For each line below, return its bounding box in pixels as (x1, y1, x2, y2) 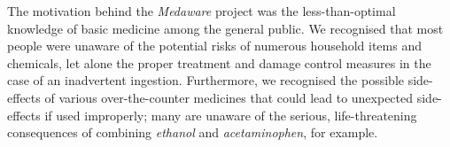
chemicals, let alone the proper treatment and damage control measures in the (7, 53, 431, 72)
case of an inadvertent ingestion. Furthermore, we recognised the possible (7, 71, 404, 89)
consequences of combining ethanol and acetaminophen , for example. (7, 123, 378, 142)
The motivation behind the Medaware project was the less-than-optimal (7, 2, 396, 19)
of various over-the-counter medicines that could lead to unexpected (44, 88, 414, 106)
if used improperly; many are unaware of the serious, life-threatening (44, 105, 417, 124)
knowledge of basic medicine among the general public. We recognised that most (7, 19, 444, 37)
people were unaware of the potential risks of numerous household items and (7, 36, 422, 55)
